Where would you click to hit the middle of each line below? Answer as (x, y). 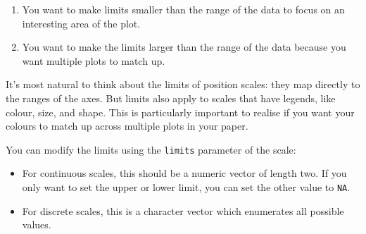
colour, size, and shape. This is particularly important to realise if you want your (180, 112)
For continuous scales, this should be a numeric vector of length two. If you (184, 173)
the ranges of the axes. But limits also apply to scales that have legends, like (171, 98)
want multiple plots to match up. (94, 60)
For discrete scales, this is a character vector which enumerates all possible (183, 210)
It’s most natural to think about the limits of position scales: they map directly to (183, 84)
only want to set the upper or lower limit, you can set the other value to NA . (186, 187)
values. (37, 224)
